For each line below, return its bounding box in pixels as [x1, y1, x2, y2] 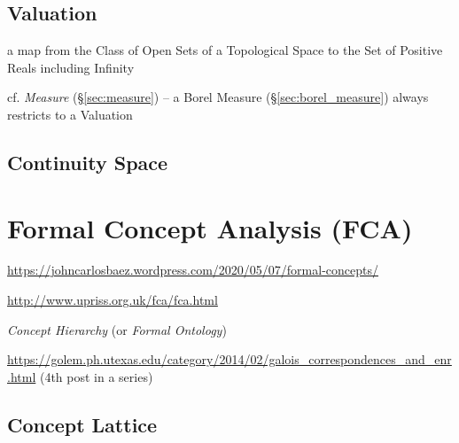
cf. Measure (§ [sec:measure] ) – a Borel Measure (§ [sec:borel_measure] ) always [7, 88, 429, 106]
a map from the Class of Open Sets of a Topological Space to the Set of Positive [7, 41, 443, 59]
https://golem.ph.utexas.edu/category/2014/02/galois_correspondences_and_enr [7, 350, 452, 369]
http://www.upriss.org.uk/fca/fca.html [7, 291, 218, 309]
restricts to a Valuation [7, 105, 133, 123]
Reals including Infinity [7, 58, 135, 76]
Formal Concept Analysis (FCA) [7, 209, 413, 245]
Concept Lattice [7, 410, 158, 438]
